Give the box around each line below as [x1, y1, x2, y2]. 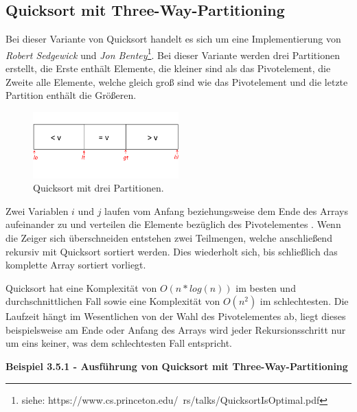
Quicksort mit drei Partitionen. [33, 181, 164, 195]
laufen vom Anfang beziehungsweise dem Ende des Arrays [104, 203, 348, 218]
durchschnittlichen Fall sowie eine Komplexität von [5, 294, 220, 308]
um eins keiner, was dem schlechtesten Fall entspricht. [5, 336, 232, 350]
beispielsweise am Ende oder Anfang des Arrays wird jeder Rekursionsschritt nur [5, 322, 346, 336]
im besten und [235, 280, 296, 295]
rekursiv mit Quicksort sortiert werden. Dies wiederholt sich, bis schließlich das [5, 244, 338, 258]
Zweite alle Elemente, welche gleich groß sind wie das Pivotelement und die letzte [5, 74, 348, 89]
